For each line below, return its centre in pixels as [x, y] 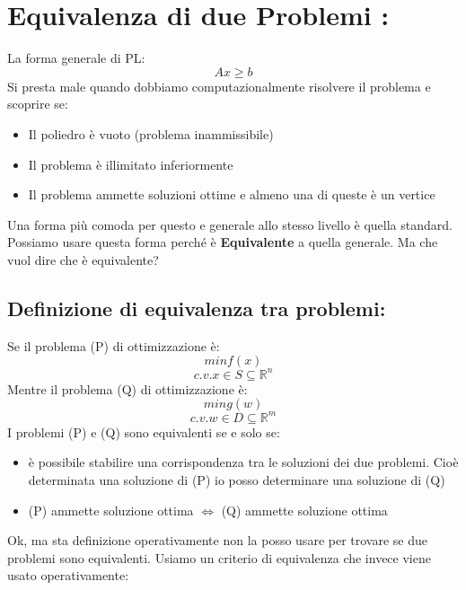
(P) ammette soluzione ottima [111, 510]
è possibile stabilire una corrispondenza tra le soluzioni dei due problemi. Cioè [243, 462]
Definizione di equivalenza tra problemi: [197, 308]
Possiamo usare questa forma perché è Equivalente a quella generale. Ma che [223, 242]
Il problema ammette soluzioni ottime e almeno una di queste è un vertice [232, 194]
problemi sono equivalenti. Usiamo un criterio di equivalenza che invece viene [219, 557]
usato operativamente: [68, 575]
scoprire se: [38, 104]
